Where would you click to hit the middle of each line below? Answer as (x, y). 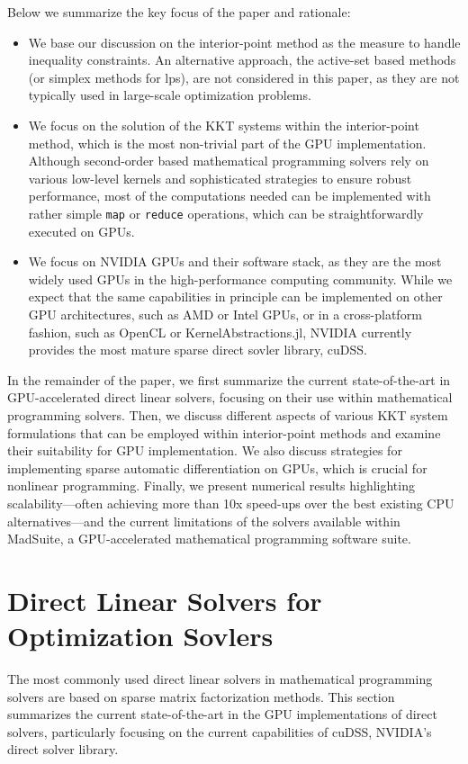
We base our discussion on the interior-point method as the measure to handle (244, 42)
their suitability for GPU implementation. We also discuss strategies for (205, 450)
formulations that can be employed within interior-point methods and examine (224, 432)
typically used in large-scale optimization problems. (170, 95)
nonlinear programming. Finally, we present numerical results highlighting (211, 485)
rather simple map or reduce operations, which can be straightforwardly (226, 213)
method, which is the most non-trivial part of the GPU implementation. (227, 143)
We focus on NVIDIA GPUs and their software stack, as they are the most (235, 261)
